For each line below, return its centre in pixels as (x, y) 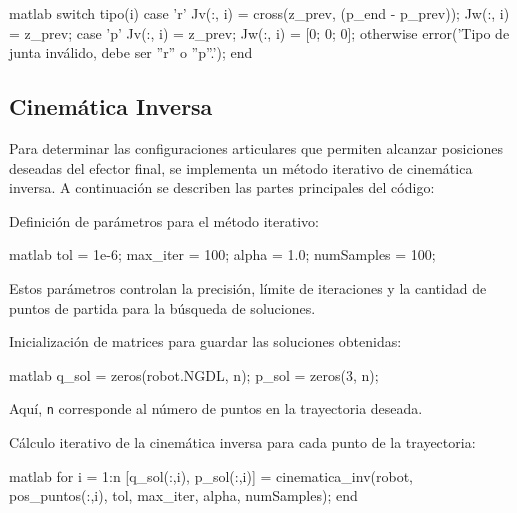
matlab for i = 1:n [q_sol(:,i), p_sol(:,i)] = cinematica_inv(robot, (211, 475)
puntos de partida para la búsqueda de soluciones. (162, 307)
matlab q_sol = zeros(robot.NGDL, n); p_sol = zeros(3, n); (194, 374)
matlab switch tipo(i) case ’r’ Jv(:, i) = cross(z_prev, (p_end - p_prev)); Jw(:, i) (259, 13)
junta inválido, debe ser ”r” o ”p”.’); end (131, 52)
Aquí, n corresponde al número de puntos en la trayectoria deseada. (216, 408)
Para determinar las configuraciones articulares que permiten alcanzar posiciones (256, 147)
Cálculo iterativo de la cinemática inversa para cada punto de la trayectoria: (242, 441)
